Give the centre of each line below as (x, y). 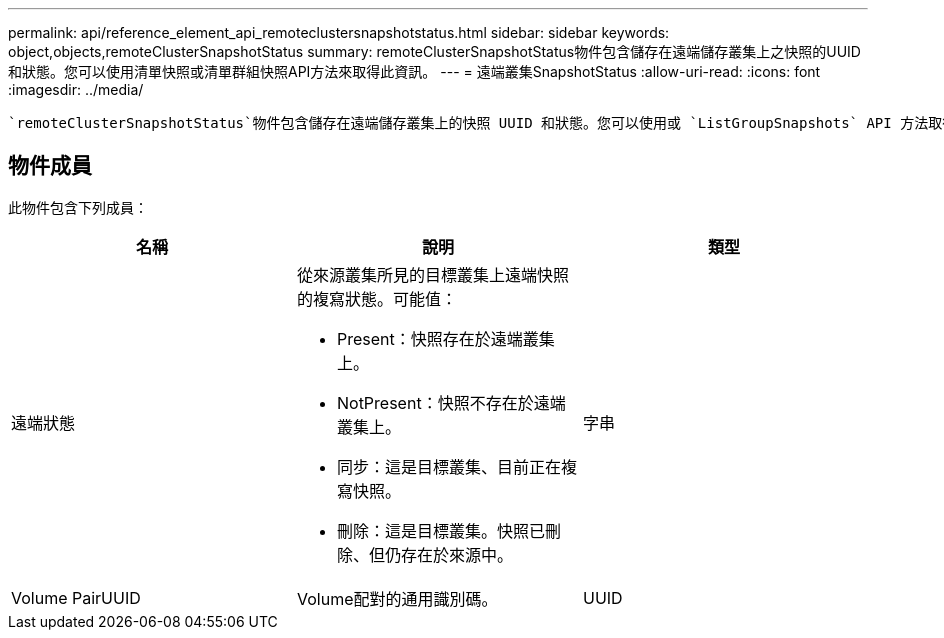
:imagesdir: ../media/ (76, 89)
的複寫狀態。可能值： (376, 298)
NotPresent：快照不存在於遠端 (451, 402)
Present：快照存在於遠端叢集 (445, 338)
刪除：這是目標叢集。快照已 (440, 530)
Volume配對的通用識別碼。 (397, 598)
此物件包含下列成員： (78, 207)
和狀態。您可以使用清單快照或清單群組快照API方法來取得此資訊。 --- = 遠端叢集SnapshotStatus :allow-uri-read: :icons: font (414, 71)
